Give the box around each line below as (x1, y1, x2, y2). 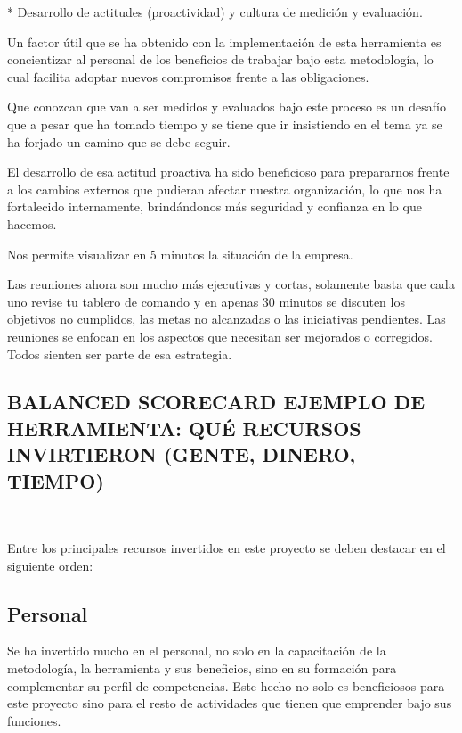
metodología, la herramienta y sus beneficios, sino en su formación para (7, 659, 397, 678)
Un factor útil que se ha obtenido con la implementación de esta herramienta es (7, 32, 442, 51)
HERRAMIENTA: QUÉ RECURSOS (7, 414, 361, 441)
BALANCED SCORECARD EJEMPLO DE (7, 388, 426, 416)
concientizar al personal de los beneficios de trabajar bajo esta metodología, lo (7, 50, 434, 69)
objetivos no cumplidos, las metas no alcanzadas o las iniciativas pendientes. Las (7, 309, 446, 328)
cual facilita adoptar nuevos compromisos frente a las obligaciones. (7, 67, 369, 86)
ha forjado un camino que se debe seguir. (7, 132, 231, 151)
